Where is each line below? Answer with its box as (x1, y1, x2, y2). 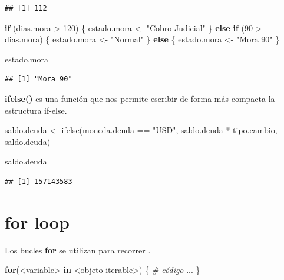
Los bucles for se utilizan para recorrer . (5, 243, 151, 256)
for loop (5, 209, 70, 233)
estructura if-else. (5, 104, 67, 116)
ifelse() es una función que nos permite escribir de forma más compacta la (5, 92, 275, 104)
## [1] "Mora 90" (5, 75, 72, 84)
